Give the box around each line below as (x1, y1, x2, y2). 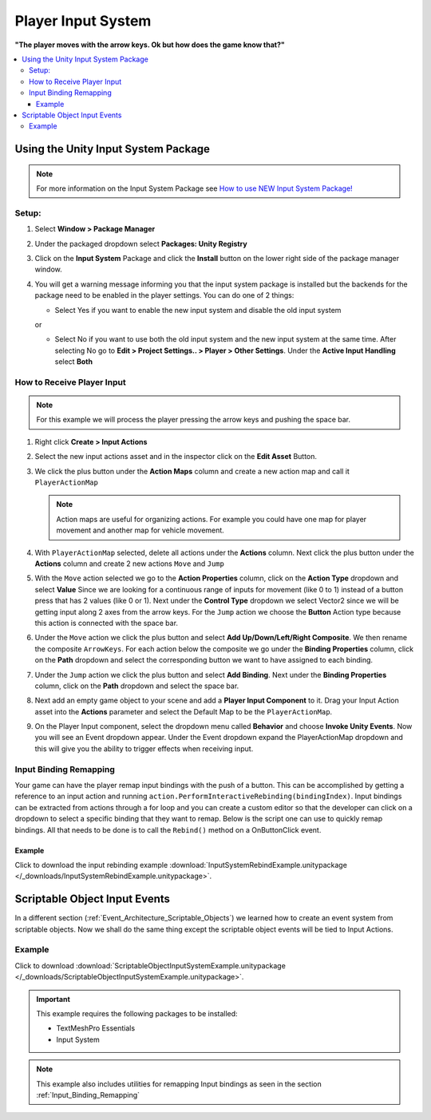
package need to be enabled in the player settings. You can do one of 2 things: (34, 291, 295, 300)
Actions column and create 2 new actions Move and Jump (34, 559, 225, 568)
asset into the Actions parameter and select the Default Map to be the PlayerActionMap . (34, 706, 333, 716)
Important (36, 994, 71, 1003)
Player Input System (14, 12, 152, 30)
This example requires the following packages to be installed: (36, 1008, 239, 1018)
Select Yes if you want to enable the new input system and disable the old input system (54, 305, 342, 315)
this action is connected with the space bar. (34, 618, 179, 627)
